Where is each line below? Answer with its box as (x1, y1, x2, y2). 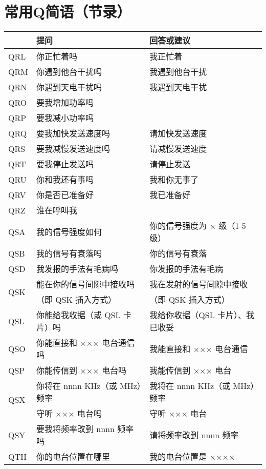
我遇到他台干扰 (149, 66, 207, 78)
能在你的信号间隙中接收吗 (36, 278, 135, 290)
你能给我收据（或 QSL (36, 309, 121, 321)
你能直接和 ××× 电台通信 (36, 337, 135, 349)
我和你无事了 (149, 173, 199, 186)
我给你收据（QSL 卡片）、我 (149, 309, 255, 321)
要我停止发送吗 (36, 158, 94, 170)
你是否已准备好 (36, 189, 94, 201)
